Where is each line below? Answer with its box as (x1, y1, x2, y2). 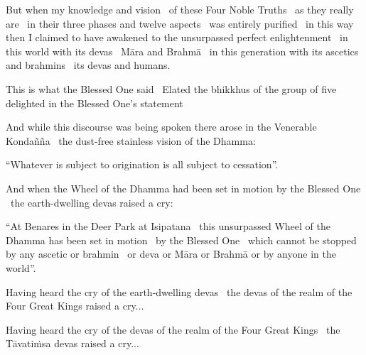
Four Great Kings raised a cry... (6, 298, 144, 313)
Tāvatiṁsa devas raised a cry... (6, 336, 139, 351)
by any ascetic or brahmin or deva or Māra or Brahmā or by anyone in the (6, 246, 336, 261)
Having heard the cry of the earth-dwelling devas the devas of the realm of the (6, 284, 352, 299)
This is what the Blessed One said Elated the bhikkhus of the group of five (6, 81, 337, 96)
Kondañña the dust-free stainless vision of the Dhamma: (6, 133, 256, 148)
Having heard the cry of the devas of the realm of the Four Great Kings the (6, 322, 340, 337)
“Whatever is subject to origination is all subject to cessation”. (6, 157, 279, 172)
